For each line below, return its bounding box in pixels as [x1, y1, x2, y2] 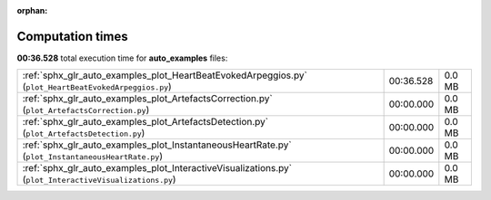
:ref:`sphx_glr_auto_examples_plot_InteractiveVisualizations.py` [22, 162, 293, 175]
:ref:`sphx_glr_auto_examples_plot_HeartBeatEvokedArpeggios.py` [22, 69, 308, 81]
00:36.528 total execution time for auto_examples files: [16, 52, 228, 63]
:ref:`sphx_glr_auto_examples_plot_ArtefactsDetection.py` [22, 116, 268, 129]
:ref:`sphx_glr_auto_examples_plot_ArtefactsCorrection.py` [22, 92, 273, 105]
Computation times [16, 28, 128, 44]
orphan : [16, 5, 48, 15]
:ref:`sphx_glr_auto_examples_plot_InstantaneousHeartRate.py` [22, 138, 292, 151]
